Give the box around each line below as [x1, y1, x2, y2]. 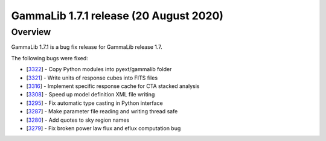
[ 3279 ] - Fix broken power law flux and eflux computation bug [26, 124, 181, 132]
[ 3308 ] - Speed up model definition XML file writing [26, 91, 155, 98]
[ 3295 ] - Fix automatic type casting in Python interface [26, 99, 163, 107]
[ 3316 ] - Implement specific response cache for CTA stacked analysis [26, 82, 200, 90]
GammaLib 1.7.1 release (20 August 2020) [11, 9, 223, 22]
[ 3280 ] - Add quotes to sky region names [26, 116, 130, 124]
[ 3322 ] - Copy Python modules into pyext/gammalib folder [26, 66, 172, 73]
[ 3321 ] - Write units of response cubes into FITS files [26, 74, 158, 81]
